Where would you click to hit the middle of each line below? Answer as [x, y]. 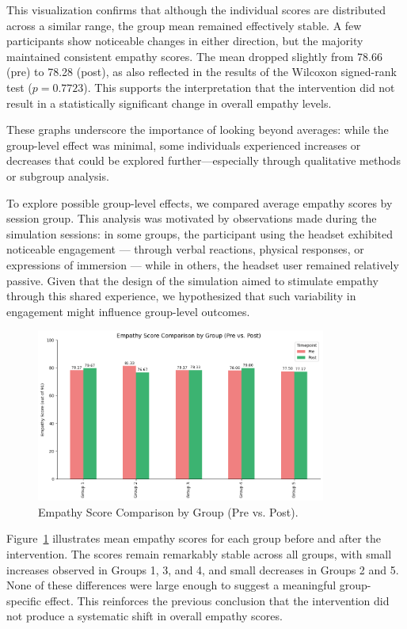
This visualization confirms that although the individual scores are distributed [196, 10]
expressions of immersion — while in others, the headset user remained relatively [203, 264]
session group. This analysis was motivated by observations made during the [192, 218]
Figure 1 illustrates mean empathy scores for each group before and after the [194, 538]
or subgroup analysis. [58, 175]
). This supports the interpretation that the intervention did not [239, 87]
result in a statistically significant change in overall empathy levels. [169, 103]
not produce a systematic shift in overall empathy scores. [145, 616]
